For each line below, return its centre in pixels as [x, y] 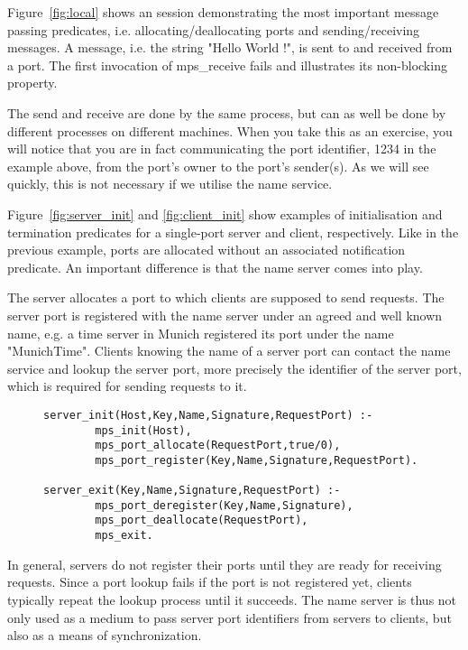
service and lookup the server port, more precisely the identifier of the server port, [234, 368]
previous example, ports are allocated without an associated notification [206, 250]
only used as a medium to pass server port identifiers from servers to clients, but [229, 617]
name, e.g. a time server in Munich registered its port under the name [201, 333]
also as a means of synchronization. [105, 635]
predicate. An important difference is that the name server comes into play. [215, 267]
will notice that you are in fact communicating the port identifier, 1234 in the [222, 149]
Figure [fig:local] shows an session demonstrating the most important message [223, 12]
